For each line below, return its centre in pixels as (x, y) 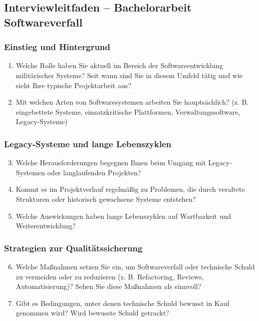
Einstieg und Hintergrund (57, 47)
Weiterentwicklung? (46, 226)
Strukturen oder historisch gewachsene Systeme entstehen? (106, 199)
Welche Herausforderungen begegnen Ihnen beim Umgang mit (111, 163)
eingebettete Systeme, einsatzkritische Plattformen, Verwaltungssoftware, (128, 111)
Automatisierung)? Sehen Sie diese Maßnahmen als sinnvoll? (108, 286)
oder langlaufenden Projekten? (94, 172)
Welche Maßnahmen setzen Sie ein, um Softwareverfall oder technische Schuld (135, 266)
